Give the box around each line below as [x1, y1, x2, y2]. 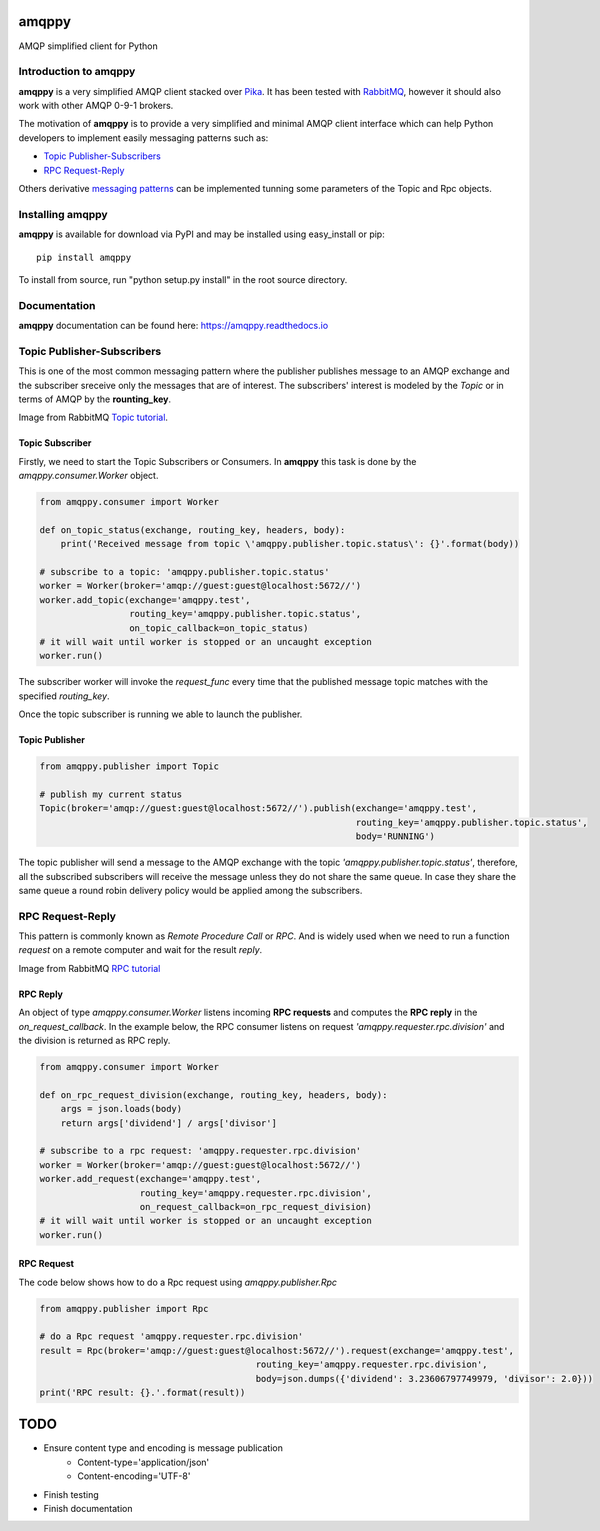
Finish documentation [43, 1503, 134, 1515]
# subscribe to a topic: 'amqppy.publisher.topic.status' [39, 566, 330, 578]
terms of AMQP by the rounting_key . [18, 393, 172, 405]
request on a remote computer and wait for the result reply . [18, 944, 263, 956]
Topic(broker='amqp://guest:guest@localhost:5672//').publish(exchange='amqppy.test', [39, 803, 478, 814]
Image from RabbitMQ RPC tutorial [18, 962, 161, 974]
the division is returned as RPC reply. [18, 1035, 171, 1046]
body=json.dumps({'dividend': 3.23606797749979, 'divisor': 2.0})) [255, 1373, 594, 1384]
